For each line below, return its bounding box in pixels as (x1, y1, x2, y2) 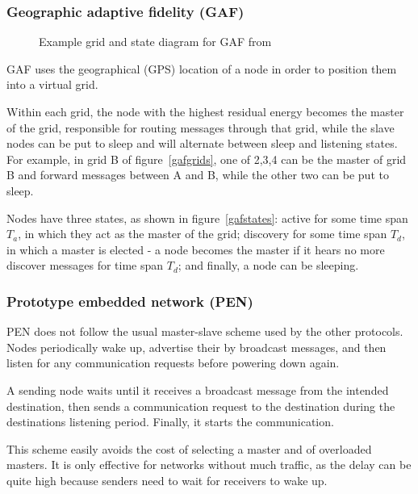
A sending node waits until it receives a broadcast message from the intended (6, 381, 389, 398)
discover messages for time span (6, 257, 164, 274)
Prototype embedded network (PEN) (6, 291, 253, 311)
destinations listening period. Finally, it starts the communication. (6, 413, 334, 430)
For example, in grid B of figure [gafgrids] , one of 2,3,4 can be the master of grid (6, 150, 407, 167)
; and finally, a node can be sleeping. (178, 257, 359, 274)
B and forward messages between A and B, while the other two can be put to (6, 166, 389, 183)
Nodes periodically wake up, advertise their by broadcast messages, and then (6, 338, 387, 355)
